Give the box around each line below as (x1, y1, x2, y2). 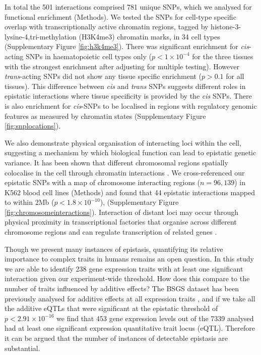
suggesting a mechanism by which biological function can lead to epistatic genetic (5, 147, 256, 158)
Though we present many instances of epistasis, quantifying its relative (5, 243, 223, 254)
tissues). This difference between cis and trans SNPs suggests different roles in (5, 80, 246, 91)
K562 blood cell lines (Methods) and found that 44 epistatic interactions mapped (5, 187, 255, 197)
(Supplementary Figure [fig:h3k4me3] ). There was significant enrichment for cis (5, 41, 249, 52)
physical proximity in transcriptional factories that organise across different (5, 216, 237, 227)
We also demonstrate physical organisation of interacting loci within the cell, (5, 137, 241, 148)
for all (226, 71, 244, 81)
